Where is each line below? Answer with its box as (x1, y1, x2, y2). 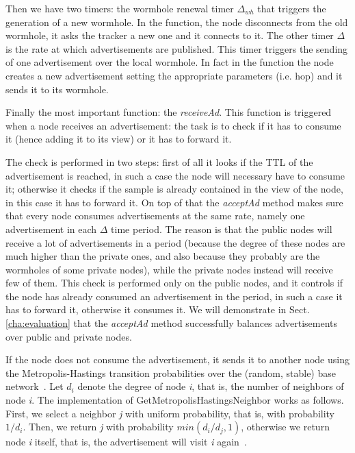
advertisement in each (5, 221, 97, 236)
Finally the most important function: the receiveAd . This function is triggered (5, 105, 332, 119)
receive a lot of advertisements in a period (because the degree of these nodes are (5, 235, 345, 249)
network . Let (5, 379, 64, 393)
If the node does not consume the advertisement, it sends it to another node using (5, 352, 350, 367)
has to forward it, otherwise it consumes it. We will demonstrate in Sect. (5, 302, 310, 317)
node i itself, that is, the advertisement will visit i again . (5, 434, 247, 449)
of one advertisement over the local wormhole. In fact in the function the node (5, 55, 334, 69)
